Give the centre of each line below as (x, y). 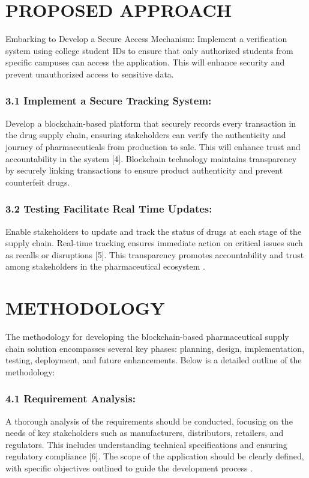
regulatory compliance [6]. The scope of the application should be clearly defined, (155, 456)
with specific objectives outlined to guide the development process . (129, 467)
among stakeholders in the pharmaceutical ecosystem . (105, 266)
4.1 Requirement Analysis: (71, 398)
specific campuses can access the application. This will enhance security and (145, 62)
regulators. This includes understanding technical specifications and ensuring (146, 444)
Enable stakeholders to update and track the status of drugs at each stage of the (154, 231)
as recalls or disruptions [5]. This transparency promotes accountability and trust (155, 254)
